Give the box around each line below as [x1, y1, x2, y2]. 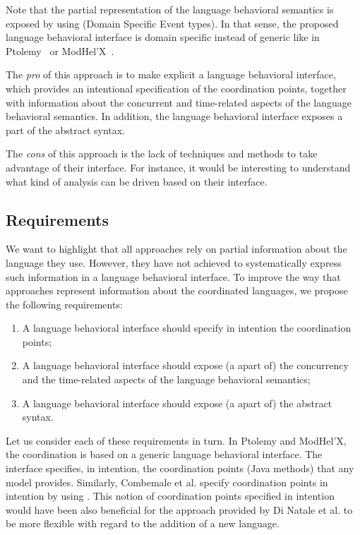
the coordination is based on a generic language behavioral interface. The [6, 447, 323, 462]
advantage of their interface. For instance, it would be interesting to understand [6, 160, 351, 174]
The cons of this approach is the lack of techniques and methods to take [6, 146, 318, 161]
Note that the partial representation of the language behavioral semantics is [6, 2, 334, 16]
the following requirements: [6, 296, 123, 311]
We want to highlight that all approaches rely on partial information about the [6, 241, 347, 256]
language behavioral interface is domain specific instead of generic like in [6, 30, 320, 44]
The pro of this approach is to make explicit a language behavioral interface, [6, 67, 336, 82]
